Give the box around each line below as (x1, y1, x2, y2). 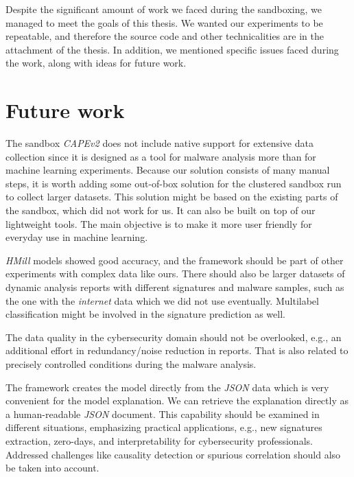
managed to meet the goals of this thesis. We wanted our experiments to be (5, 15, 323, 30)
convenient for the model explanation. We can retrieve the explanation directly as (5, 393, 349, 408)
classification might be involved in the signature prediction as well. (5, 307, 285, 321)
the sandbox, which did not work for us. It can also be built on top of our (5, 203, 316, 218)
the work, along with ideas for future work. (5, 56, 187, 70)
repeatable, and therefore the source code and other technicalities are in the (5, 29, 324, 43)
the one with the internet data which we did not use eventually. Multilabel (5, 293, 319, 307)
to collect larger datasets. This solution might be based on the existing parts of (5, 189, 338, 204)
